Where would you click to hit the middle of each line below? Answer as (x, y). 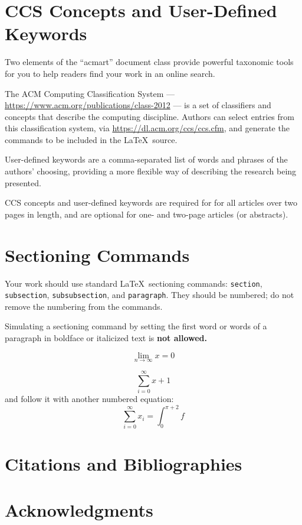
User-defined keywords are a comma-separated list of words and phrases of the (146, 159)
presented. (23, 182)
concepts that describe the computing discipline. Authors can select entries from (150, 116)
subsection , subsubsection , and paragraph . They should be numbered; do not (150, 295)
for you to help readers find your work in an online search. (110, 73)
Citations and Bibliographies (124, 463)
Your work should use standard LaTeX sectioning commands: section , (134, 283)
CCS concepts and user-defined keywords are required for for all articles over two (151, 202)
